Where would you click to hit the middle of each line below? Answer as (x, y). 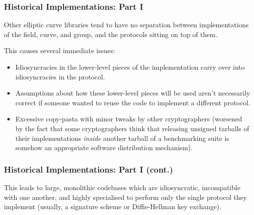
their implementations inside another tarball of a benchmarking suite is (122, 138)
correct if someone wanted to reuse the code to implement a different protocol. (133, 102)
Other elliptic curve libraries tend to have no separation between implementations (126, 25)
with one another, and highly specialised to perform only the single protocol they (126, 197)
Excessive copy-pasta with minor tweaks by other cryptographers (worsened (129, 119)
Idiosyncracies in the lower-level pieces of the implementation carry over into (130, 67)
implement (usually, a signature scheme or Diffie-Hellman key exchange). (113, 206)
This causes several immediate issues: (60, 50)
